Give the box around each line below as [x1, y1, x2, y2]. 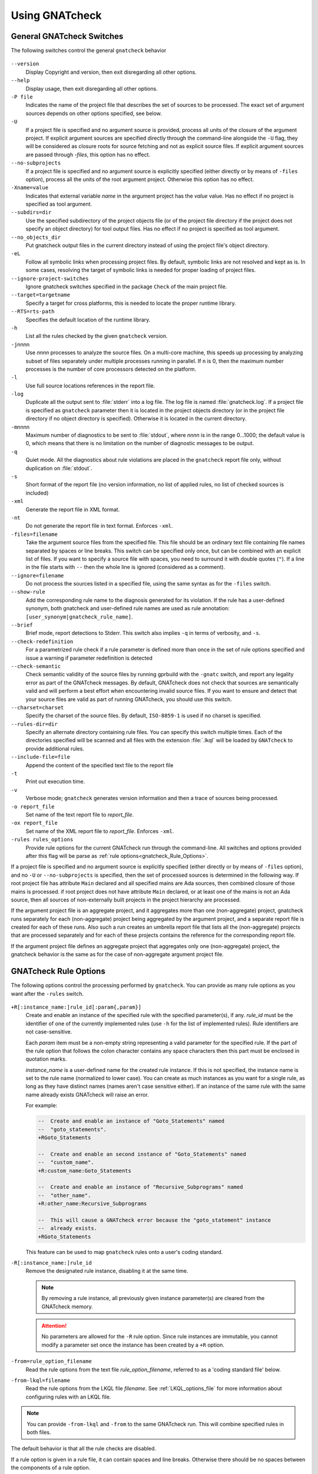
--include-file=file [11, 754, 71, 761]
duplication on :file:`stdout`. [25, 465, 92, 472]
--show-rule [11, 588, 45, 595]
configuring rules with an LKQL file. [25, 1393, 111, 1400]
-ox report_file [11, 820, 58, 827]
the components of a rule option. [11, 1464, 91, 1471]
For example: [25, 1102, 58, 1109]
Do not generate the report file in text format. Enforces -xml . [25, 522, 173, 529]
